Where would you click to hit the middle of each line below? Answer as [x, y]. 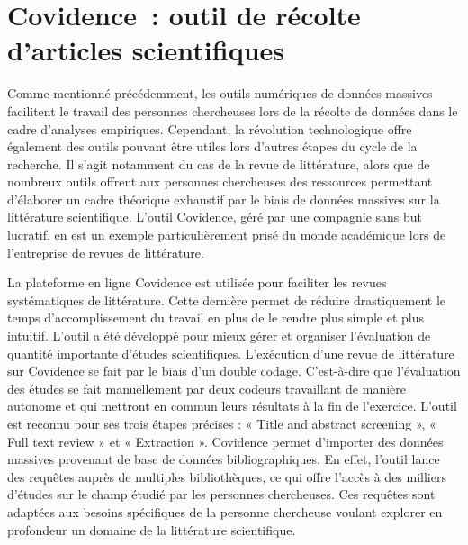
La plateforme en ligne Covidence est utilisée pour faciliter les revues [197, 282]
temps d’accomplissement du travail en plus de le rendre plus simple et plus [216, 318]
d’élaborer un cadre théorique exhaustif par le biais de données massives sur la [224, 199]
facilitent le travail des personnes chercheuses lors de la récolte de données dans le [233, 110]
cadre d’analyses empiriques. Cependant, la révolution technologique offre [210, 128]
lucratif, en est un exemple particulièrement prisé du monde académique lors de [227, 235]
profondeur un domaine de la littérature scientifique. [152, 529]
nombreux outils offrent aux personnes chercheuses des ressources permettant [220, 182]
